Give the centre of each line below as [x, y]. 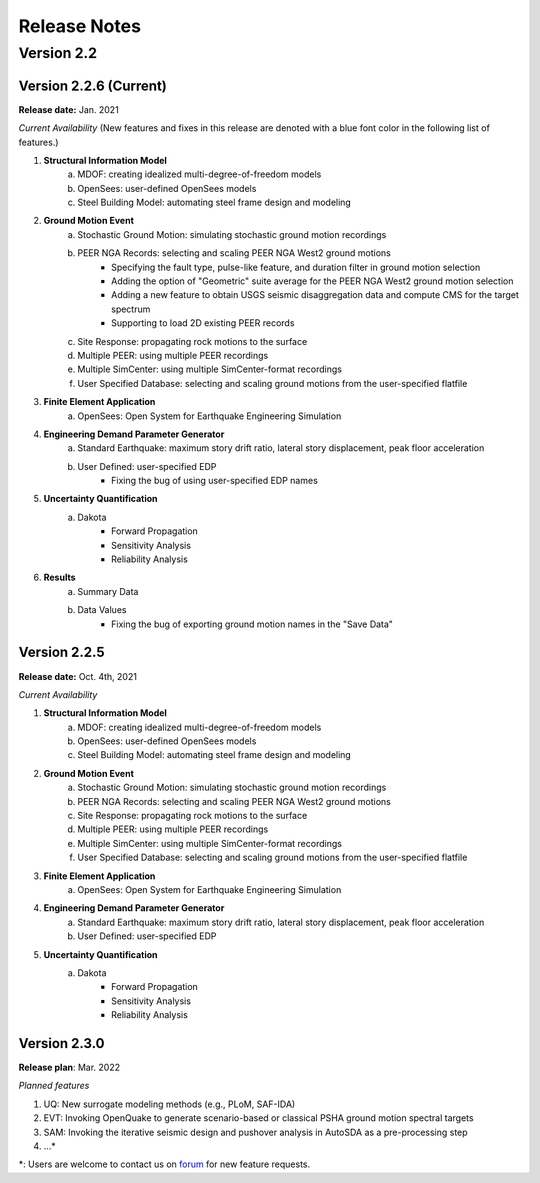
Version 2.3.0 [61, 1043]
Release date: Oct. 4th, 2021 [77, 676]
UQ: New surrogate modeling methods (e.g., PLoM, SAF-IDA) [169, 1104]
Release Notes [80, 26]
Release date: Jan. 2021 [68, 109]
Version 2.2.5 [61, 652]
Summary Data [108, 591]
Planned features [54, 1086]
